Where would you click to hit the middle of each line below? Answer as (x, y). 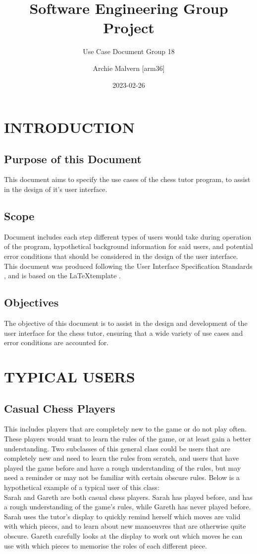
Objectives (31, 302)
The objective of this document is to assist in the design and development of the (126, 323)
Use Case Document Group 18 (129, 51)
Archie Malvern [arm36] (129, 68)
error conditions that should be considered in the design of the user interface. (121, 256)
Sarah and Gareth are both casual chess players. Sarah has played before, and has (128, 497)
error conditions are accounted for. (56, 342)
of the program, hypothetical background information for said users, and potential (128, 246)
